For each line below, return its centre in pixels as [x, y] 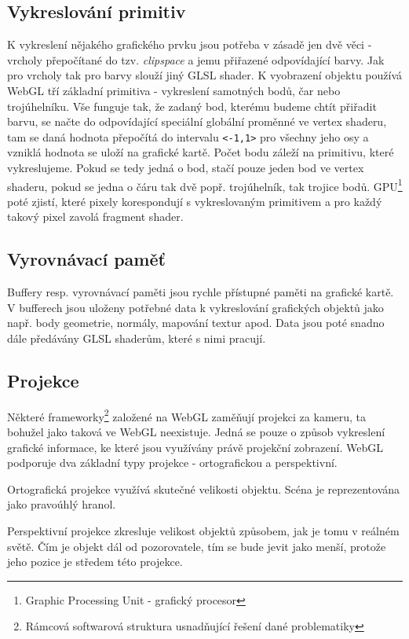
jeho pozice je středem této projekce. [95, 562]
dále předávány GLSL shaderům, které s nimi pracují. [137, 338]
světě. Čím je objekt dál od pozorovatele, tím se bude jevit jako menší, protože [197, 546]
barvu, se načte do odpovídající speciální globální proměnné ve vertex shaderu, [197, 121]
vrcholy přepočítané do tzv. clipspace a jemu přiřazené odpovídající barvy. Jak [196, 59]
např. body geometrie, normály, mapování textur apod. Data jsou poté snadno [196, 323]
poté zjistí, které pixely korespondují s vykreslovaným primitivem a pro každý [195, 201]
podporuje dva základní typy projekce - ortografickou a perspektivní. [172, 463]
